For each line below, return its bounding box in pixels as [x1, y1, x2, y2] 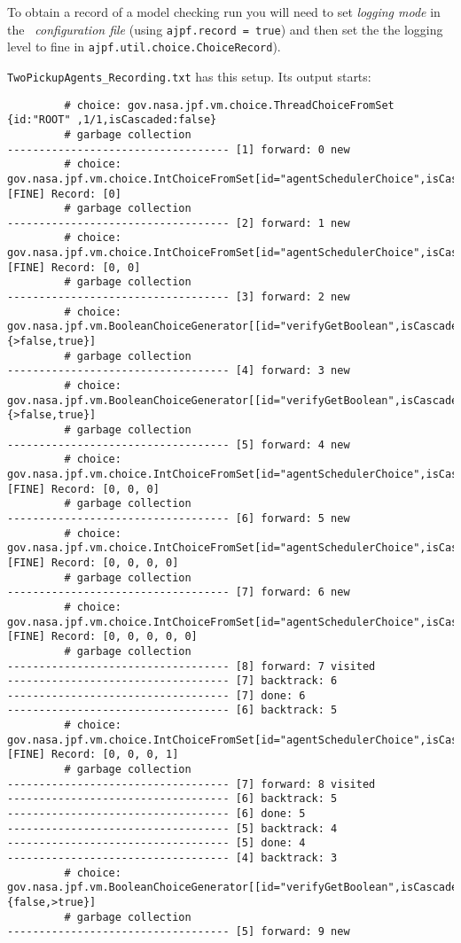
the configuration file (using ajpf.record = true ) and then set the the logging [7, 19, 443, 38]
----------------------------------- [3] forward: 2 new [7, 291, 350, 304]
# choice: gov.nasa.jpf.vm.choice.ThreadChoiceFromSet [64, 98, 395, 112]
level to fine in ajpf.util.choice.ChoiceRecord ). [7, 37, 281, 56]
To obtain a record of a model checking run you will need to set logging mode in [7, 3, 441, 20]
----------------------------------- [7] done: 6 [7, 689, 306, 702]
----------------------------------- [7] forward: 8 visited [7, 777, 376, 791]
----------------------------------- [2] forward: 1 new [7, 216, 350, 230]
